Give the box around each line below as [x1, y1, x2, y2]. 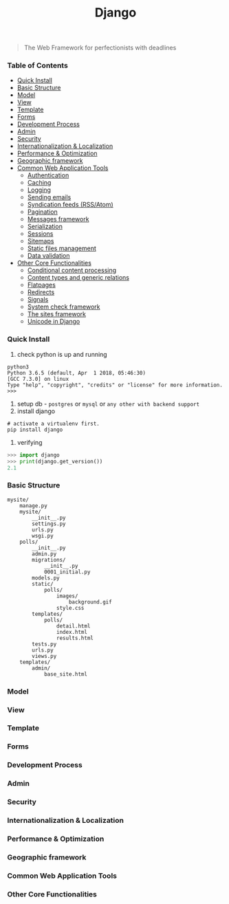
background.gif [68, 598, 112, 606]
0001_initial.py [43, 569, 91, 575]
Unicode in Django [27, 318, 80, 326]
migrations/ [32, 556, 67, 563]
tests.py [32, 641, 57, 648]
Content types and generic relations [27, 274, 129, 282]
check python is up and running [17, 350, 108, 358]
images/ [56, 593, 78, 599]
